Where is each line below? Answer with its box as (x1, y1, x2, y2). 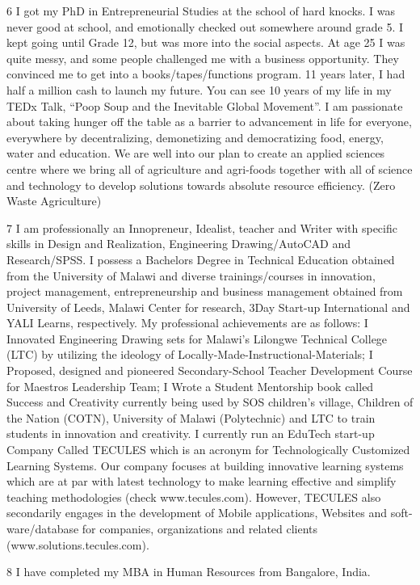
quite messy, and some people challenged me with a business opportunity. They (6, 49, 399, 66)
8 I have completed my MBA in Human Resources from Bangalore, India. (6, 563, 371, 580)
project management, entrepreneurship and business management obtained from (6, 283, 403, 300)
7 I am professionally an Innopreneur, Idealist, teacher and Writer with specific (6, 219, 397, 236)
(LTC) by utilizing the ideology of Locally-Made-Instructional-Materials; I (6, 346, 373, 363)
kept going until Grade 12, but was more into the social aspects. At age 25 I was (6, 34, 405, 51)
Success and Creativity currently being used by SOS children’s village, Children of (6, 394, 414, 410)
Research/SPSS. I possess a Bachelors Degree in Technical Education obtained (6, 250, 395, 267)
